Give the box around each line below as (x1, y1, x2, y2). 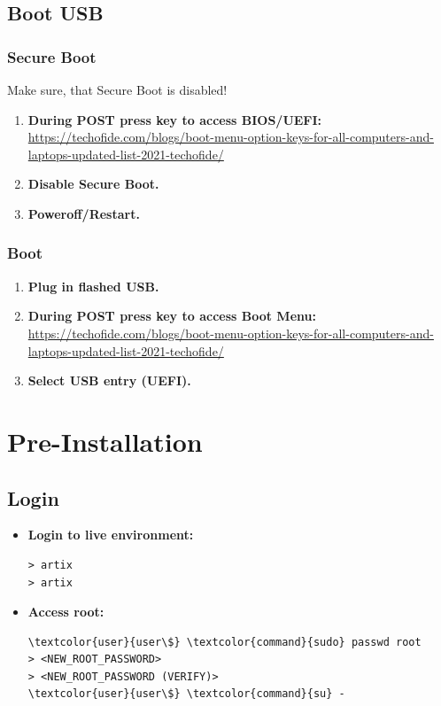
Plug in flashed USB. (27, 276, 159, 295)
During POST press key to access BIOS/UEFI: (27, 110, 322, 128)
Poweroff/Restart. (27, 204, 140, 222)
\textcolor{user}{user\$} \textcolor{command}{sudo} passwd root (27, 635, 422, 648)
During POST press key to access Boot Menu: (27, 306, 316, 325)
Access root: (27, 602, 104, 621)
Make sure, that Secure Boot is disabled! (7, 81, 228, 98)
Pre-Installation (7, 423, 203, 459)
